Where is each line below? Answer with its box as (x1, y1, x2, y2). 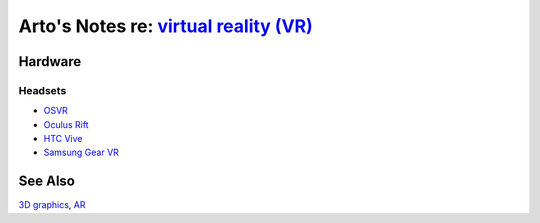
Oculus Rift (43, 118, 89, 130)
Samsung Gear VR (43, 146, 120, 159)
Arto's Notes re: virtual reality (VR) (18, 15, 314, 37)
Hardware (18, 53, 82, 70)
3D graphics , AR (18, 199, 86, 211)
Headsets (18, 83, 67, 97)
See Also (18, 173, 75, 190)
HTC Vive (43, 133, 83, 145)
